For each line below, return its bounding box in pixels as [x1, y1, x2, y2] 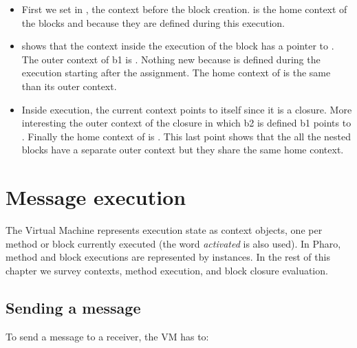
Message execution [6, 183, 186, 211]
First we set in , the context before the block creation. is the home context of [21, 2, 347, 16]
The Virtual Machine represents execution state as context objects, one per [6, 223, 323, 237]
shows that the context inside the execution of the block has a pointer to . [21, 39, 334, 53]
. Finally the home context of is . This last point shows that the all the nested [21, 129, 351, 143]
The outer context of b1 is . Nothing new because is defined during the [21, 52, 321, 66]
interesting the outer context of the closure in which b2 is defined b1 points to [21, 116, 351, 130]
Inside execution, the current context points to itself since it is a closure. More [21, 102, 352, 116]
